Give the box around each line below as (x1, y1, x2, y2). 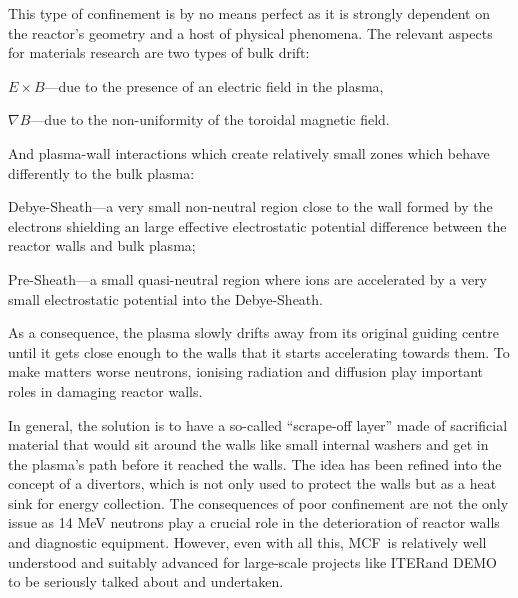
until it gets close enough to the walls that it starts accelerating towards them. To (8, 341, 510, 362)
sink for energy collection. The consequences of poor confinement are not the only (8, 492, 509, 513)
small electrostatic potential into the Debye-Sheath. (8, 288, 323, 309)
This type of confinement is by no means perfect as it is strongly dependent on (8, 3, 490, 23)
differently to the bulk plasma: (8, 162, 195, 183)
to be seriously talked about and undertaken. (8, 571, 284, 592)
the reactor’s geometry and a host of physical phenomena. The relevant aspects (8, 22, 493, 43)
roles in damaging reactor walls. (8, 380, 203, 401)
